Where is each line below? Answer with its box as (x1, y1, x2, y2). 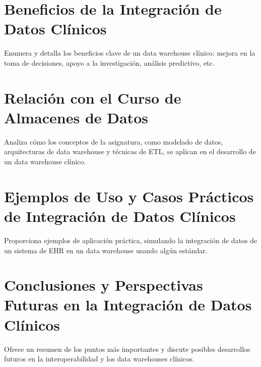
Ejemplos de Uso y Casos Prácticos (4, 186, 254, 206)
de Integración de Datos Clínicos (4, 205, 236, 226)
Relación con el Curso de (4, 87, 181, 108)
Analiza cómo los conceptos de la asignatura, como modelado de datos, (4, 136, 223, 147)
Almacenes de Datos (4, 107, 148, 127)
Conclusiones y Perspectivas (4, 274, 203, 295)
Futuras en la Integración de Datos (4, 294, 252, 315)
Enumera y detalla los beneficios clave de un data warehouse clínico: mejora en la (4, 48, 255, 58)
